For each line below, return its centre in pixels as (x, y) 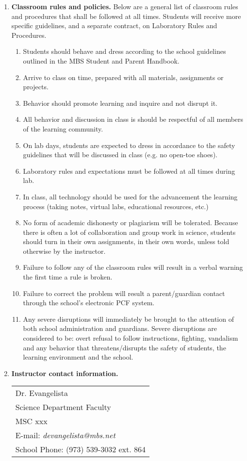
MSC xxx (31, 421)
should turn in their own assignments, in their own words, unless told (126, 241)
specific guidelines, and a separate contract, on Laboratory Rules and (114, 25)
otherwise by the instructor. (64, 251)
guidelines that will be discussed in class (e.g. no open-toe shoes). (120, 155)
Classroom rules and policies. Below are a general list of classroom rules (125, 6)
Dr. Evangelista (41, 393)
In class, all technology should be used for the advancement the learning (130, 196)
